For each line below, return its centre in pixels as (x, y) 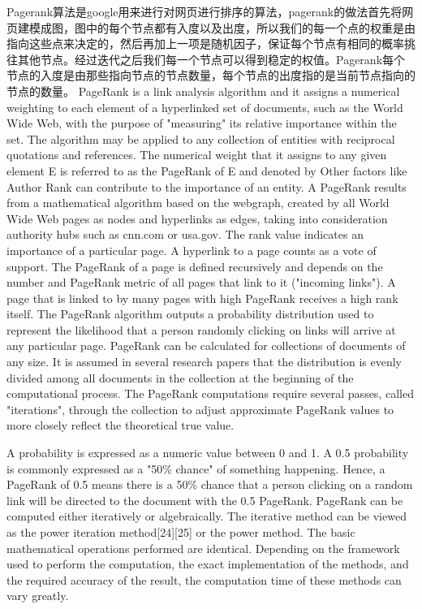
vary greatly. (38, 596)
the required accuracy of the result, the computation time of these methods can (204, 579)
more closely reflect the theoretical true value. (121, 425)
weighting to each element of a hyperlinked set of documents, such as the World (205, 107)
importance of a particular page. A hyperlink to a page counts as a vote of (192, 250)
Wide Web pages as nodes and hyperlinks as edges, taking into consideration (197, 218)
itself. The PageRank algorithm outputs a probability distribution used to (190, 314)
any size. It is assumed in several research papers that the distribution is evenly (204, 362)
